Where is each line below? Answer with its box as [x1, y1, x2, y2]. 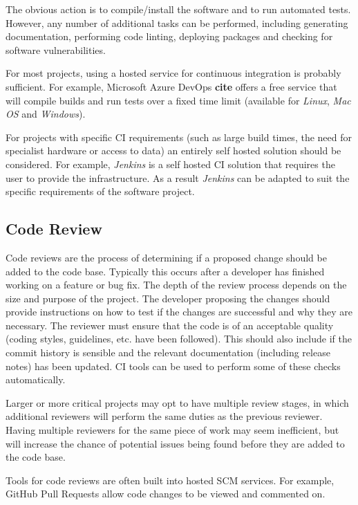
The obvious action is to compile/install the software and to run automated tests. [6, 2, 351, 16]
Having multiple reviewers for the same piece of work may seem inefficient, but [6, 423, 339, 437]
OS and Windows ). [6, 107, 86, 121]
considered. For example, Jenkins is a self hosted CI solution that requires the [6, 156, 335, 171]
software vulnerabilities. [6, 42, 106, 57]
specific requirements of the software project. [6, 184, 195, 199]
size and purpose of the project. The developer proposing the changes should [6, 291, 330, 305]
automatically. [6, 372, 66, 387]
